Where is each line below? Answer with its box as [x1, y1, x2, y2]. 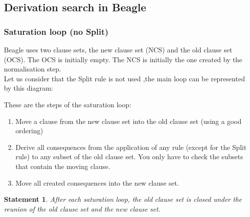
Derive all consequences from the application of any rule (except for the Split [15, 142, 247, 152]
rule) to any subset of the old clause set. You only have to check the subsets [15, 151, 243, 162]
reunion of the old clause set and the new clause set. [4, 203, 160, 214]
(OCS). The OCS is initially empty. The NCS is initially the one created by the [4, 54, 243, 64]
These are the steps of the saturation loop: [4, 99, 132, 109]
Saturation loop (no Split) [4, 25, 109, 37]
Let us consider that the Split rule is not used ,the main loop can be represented [4, 73, 245, 83]
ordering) [15, 125, 43, 136]
